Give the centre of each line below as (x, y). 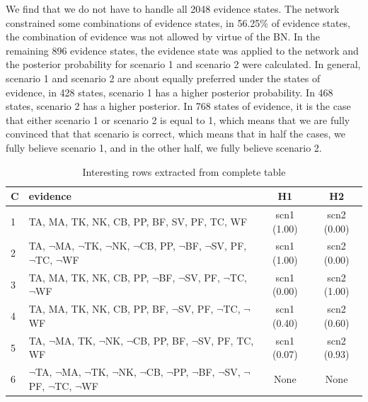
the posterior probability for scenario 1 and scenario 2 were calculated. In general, (183, 64)
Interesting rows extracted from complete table (184, 171)
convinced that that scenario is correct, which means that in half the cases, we (176, 134)
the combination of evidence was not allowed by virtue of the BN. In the (163, 37)
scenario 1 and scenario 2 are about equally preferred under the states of (163, 78)
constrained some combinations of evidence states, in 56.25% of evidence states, (178, 22)
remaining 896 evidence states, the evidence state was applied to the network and (182, 50)
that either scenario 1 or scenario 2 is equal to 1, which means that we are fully (178, 119)
